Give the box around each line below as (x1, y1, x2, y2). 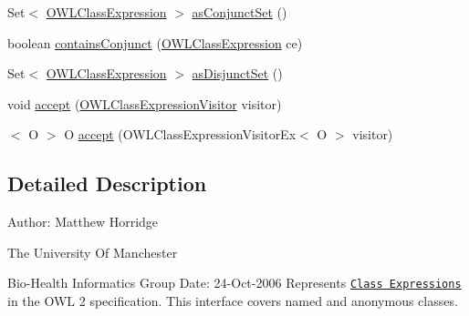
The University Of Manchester (7, 242, 178, 261)
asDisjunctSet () (192, 64, 283, 83)
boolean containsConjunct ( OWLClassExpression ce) (7, 33, 303, 52)
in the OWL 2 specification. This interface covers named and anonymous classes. (7, 291, 458, 311)
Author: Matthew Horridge (7, 212, 159, 231)
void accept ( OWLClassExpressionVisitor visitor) (7, 94, 282, 113)
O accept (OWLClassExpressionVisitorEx (64, 125, 297, 144)
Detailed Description (7, 169, 207, 198)
